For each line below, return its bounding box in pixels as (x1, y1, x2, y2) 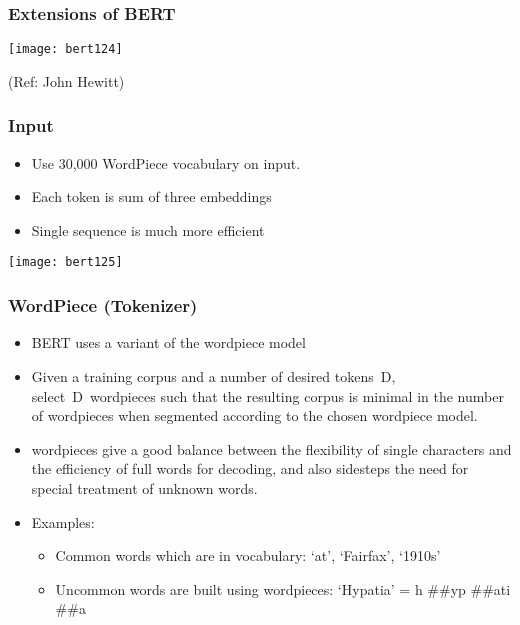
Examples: (31, 511, 95, 532)
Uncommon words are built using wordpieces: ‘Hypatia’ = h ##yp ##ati (55, 578, 511, 599)
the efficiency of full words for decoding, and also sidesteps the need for (31, 458, 469, 479)
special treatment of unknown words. (31, 477, 258, 498)
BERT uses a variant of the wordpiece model (31, 332, 306, 353)
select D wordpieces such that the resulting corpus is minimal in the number (31, 385, 504, 406)
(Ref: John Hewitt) (8, 70, 125, 91)
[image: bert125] (8, 255, 123, 270)
